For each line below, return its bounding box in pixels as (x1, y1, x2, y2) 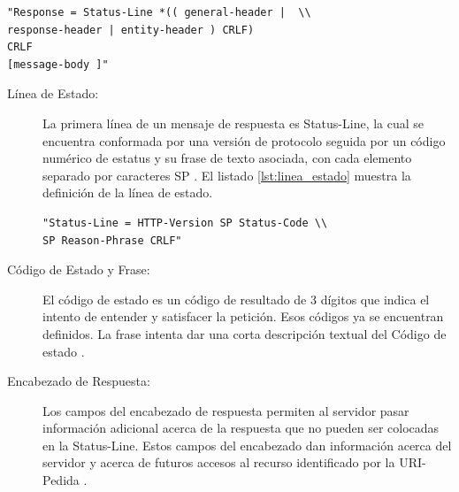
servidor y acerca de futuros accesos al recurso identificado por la (42, 453, 395, 472)
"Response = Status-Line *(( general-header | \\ (7, 6, 311, 19)
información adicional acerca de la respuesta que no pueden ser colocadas (42, 419, 440, 437)
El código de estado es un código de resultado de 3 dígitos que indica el (42, 289, 430, 308)
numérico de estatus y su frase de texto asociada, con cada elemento (42, 149, 412, 167)
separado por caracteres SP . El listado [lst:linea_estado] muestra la (42, 165, 411, 184)
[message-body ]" (7, 58, 109, 71)
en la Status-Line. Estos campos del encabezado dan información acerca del (42, 435, 452, 454)
